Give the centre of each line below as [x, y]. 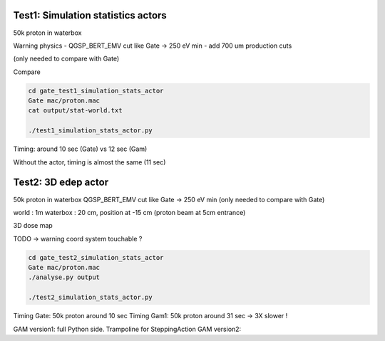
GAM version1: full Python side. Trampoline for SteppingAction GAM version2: [127, 329]
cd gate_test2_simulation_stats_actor [96, 257]
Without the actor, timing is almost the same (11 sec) [89, 162]
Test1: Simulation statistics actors [90, 15]
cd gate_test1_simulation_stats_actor [96, 90]
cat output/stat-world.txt [75, 111]
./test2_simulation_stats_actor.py [90, 298]
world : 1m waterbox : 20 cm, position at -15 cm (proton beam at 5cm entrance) [129, 212]
